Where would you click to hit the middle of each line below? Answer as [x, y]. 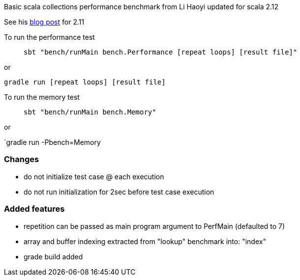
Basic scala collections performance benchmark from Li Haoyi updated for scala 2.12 [141, 7]
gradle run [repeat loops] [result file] [85, 82]
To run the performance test [49, 37]
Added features [34, 209]
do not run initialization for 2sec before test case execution [119, 192]
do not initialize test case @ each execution [94, 176]
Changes [22, 159]
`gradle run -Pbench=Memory [52, 142]
